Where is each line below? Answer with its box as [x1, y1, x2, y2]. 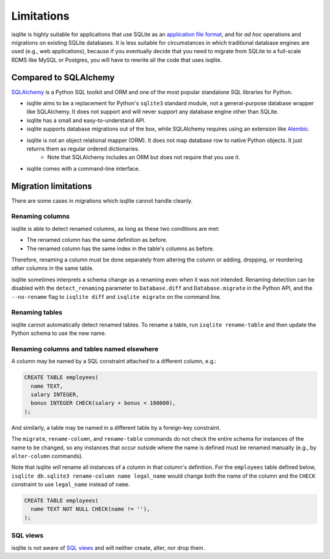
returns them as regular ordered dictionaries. [26, 144, 140, 152]
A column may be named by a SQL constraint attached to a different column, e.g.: [11, 358, 217, 365]
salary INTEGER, [31, 391, 79, 398]
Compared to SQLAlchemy [11, 72, 116, 83]
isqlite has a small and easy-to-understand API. [26, 116, 146, 124]
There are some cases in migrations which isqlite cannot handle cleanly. [11, 197, 193, 204]
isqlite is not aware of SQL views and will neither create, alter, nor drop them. [11, 544, 205, 551]
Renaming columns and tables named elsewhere [11, 345, 159, 353]
